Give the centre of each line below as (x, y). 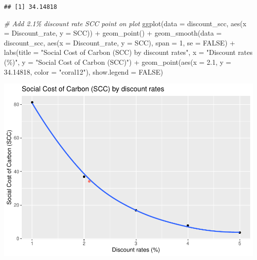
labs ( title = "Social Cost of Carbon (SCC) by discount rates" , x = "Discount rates (128, 52)
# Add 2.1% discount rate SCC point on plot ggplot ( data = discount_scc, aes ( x (125, 23)
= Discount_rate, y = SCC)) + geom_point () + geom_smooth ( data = (113, 33)
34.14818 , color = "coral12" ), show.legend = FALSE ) (84, 71)
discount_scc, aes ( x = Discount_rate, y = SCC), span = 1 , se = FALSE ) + (120, 42)
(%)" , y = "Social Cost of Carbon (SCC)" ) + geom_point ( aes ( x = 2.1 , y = (118, 62)
